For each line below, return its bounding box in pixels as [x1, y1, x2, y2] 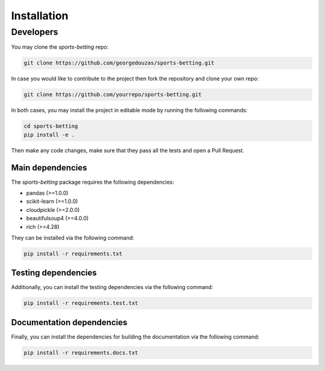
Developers [11, 26, 58, 37]
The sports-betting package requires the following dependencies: [11, 178, 175, 185]
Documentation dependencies [11, 317, 128, 328]
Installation [11, 9, 69, 22]
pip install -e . [23, 131, 75, 138]
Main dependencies [11, 163, 87, 173]
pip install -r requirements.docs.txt [23, 349, 138, 356]
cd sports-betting [23, 123, 78, 129]
